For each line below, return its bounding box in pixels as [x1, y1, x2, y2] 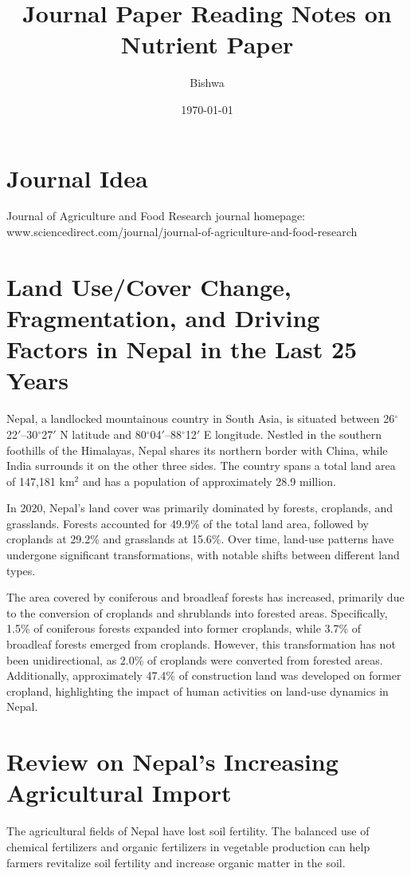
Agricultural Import [6, 776, 232, 809]
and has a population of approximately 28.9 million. [82, 472, 336, 489]
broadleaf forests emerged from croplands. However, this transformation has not [6, 636, 396, 653]
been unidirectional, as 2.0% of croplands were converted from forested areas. [6, 651, 383, 668]
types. [6, 562, 36, 578]
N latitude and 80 [60, 425, 147, 442]
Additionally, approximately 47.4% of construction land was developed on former [6, 667, 401, 684]
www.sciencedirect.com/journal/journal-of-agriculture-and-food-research [6, 223, 358, 240]
